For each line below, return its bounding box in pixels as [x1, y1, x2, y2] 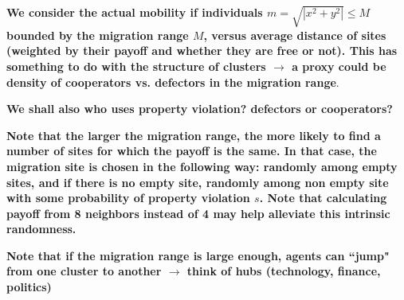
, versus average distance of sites [203, 26, 386, 43]
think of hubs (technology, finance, [186, 263, 381, 279]
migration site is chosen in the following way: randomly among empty [6, 158, 398, 174]
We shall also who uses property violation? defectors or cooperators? [6, 100, 393, 117]
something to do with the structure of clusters [6, 57, 266, 74]
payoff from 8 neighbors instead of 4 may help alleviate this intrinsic [6, 205, 390, 221]
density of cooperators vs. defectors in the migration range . [6, 73, 339, 90]
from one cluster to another [6, 263, 162, 279]
